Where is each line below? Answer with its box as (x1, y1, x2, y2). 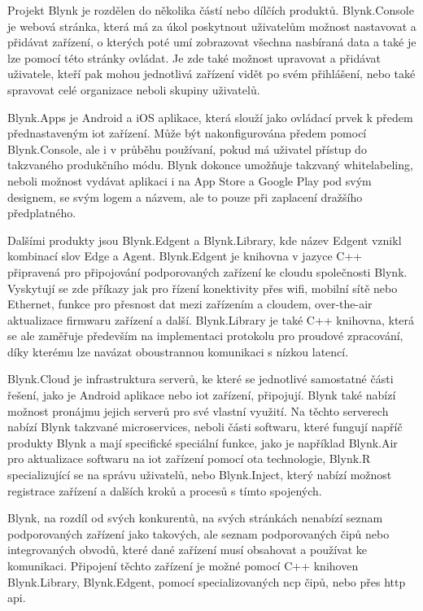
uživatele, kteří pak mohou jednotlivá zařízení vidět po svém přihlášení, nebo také (7, 65, 416, 82)
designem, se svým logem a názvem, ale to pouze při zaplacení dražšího (7, 188, 363, 205)
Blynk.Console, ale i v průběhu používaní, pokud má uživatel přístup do (7, 140, 367, 157)
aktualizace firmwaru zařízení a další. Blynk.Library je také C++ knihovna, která (7, 311, 415, 328)
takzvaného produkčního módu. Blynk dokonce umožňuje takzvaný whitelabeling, (7, 156, 413, 173)
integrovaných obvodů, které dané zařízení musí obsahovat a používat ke (7, 541, 368, 558)
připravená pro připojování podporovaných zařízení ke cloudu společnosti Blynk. (7, 263, 408, 280)
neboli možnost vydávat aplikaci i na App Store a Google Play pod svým (7, 172, 372, 189)
